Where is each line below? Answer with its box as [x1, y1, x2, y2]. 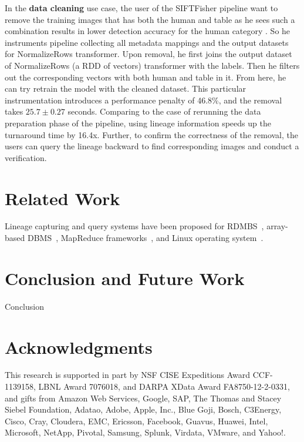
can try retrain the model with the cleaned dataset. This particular [5, 82, 246, 95]
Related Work [5, 186, 120, 210]
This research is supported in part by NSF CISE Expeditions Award [5, 369, 251, 381]
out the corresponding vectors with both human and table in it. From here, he [5, 71, 286, 83]
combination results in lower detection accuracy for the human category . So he [5, 25, 291, 37]
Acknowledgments [5, 334, 153, 359]
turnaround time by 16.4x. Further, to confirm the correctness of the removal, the [5, 128, 299, 140]
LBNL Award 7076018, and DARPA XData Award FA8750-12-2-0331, [38, 380, 290, 393]
